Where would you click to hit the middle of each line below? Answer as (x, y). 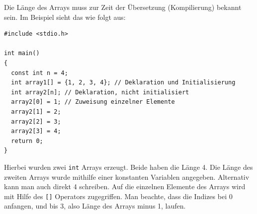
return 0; (27, 141)
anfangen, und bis (31, 206)
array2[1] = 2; (36, 111)
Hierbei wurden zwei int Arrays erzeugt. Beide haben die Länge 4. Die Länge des (128, 167)
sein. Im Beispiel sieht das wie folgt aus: (65, 17)
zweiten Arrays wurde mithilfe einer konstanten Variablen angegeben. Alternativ (127, 177)
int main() (22, 53)
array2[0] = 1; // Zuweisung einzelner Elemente (93, 102)
